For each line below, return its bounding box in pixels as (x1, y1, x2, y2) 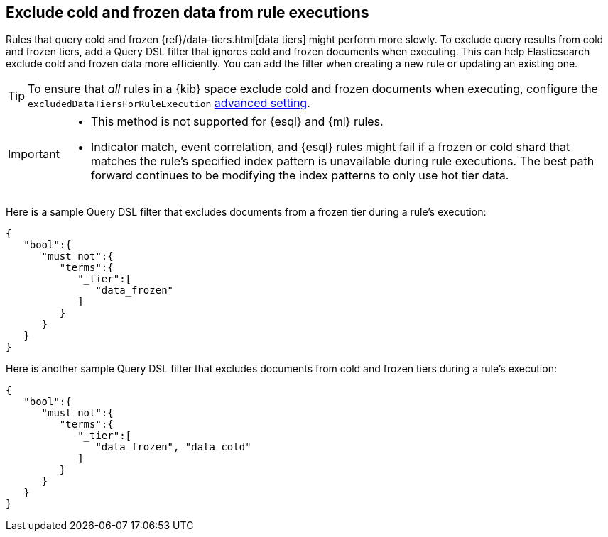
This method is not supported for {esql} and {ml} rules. (90, 114, 384, 129)
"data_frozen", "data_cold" (95, 441, 251, 453)
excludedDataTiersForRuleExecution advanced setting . (28, 96, 310, 111)
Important (8, 147, 60, 162)
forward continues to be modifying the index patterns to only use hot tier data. (90, 168, 509, 183)
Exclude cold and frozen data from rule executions (6, 4, 369, 21)
